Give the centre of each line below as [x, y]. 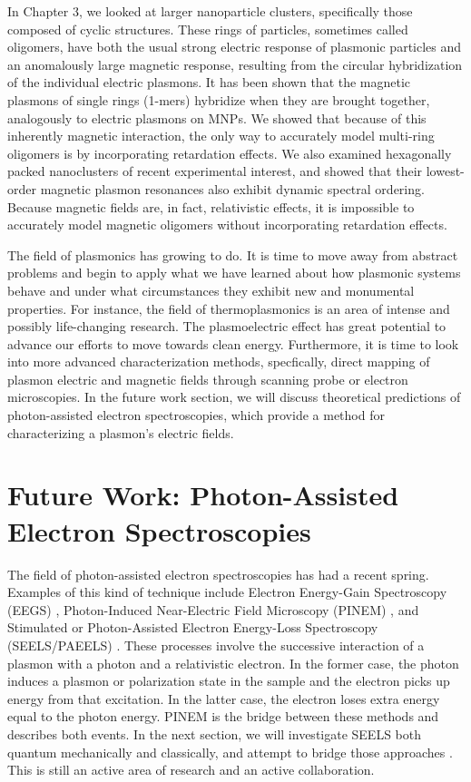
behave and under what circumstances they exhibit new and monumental [211, 290]
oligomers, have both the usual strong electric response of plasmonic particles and [235, 47]
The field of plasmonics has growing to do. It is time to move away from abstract [233, 254]
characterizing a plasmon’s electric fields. [121, 432]
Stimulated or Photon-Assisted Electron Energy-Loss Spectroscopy [193, 627]
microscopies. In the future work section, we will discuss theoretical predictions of [234, 397]
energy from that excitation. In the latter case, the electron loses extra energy [224, 698]
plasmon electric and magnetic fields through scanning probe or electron [208, 379]
